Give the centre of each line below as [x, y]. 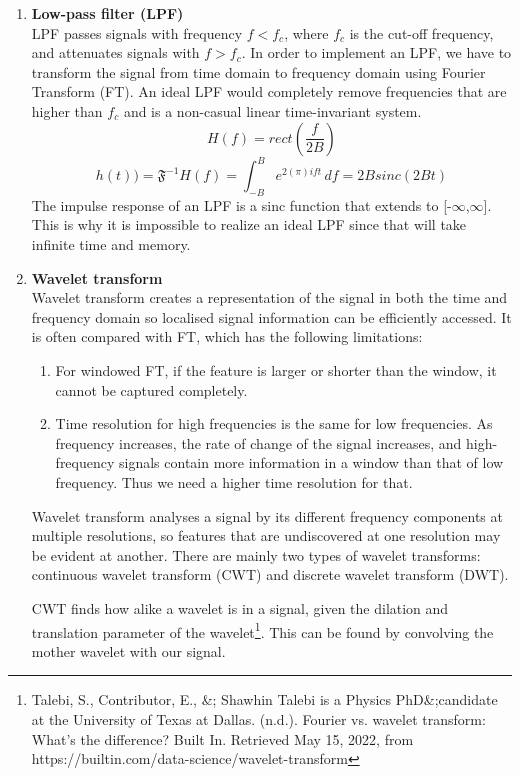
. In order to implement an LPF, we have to [376, 52]
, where [306, 32]
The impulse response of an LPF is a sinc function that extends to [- [241, 204]
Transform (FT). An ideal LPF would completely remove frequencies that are [269, 91]
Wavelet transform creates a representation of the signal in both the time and [269, 297]
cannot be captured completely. [151, 389]
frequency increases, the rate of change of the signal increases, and [258, 442]
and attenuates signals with [115, 52]
